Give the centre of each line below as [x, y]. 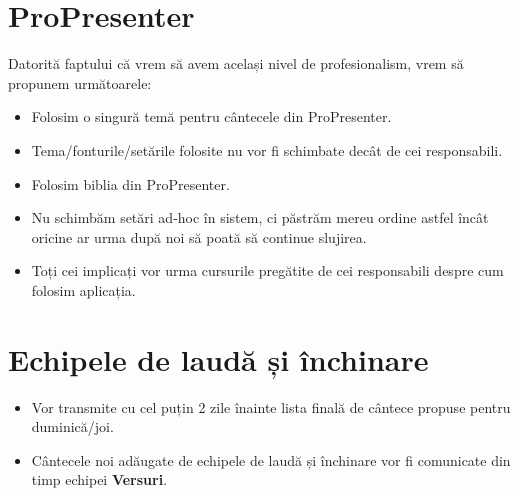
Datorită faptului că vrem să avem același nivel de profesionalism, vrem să [236, 63]
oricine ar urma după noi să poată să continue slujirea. [199, 236]
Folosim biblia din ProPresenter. [130, 183]
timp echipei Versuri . [99, 479]
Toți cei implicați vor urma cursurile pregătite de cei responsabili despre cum [267, 270]
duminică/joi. [72, 426]
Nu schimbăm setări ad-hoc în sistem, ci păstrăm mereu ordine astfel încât [260, 217]
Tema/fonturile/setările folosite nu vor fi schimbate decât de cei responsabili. [267, 149]
